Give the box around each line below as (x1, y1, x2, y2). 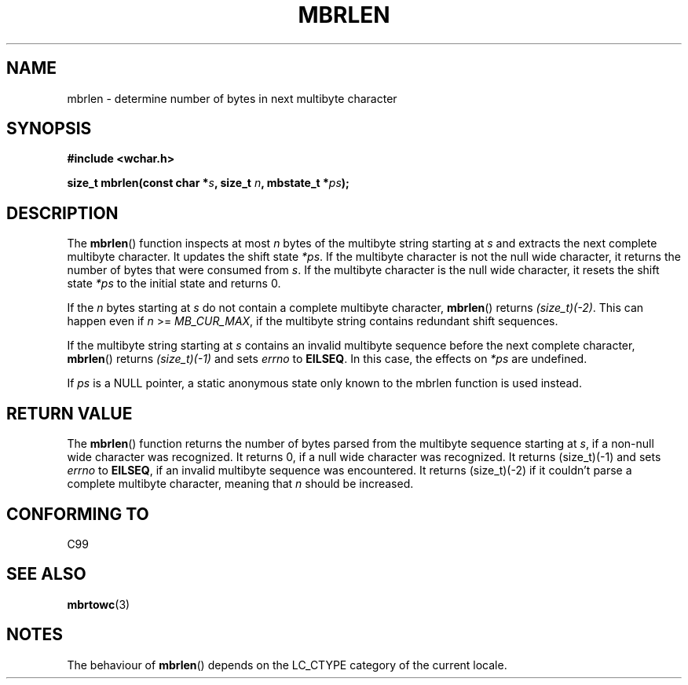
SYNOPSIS (6, 119, 92, 139)
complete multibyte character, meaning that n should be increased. (67, 477, 414, 491)
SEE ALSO (6, 564, 86, 584)
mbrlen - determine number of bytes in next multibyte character (67, 91, 397, 105)
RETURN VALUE (6, 403, 133, 423)
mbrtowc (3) (67, 597, 130, 611)
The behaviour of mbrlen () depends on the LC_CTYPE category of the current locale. (67, 658, 507, 672)
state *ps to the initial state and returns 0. (67, 277, 281, 291)
